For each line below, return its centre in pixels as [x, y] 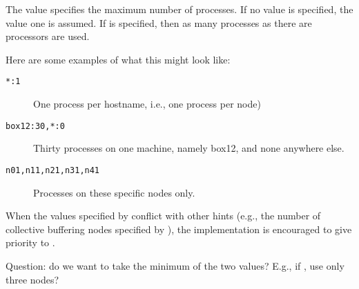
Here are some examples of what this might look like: [118, 59]
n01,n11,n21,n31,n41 [53, 170]
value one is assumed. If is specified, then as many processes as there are [159, 22]
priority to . [30, 242]
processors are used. [48, 36]
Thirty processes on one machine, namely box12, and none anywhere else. [189, 148]
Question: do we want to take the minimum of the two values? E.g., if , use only [175, 265]
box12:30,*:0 [35, 126]
